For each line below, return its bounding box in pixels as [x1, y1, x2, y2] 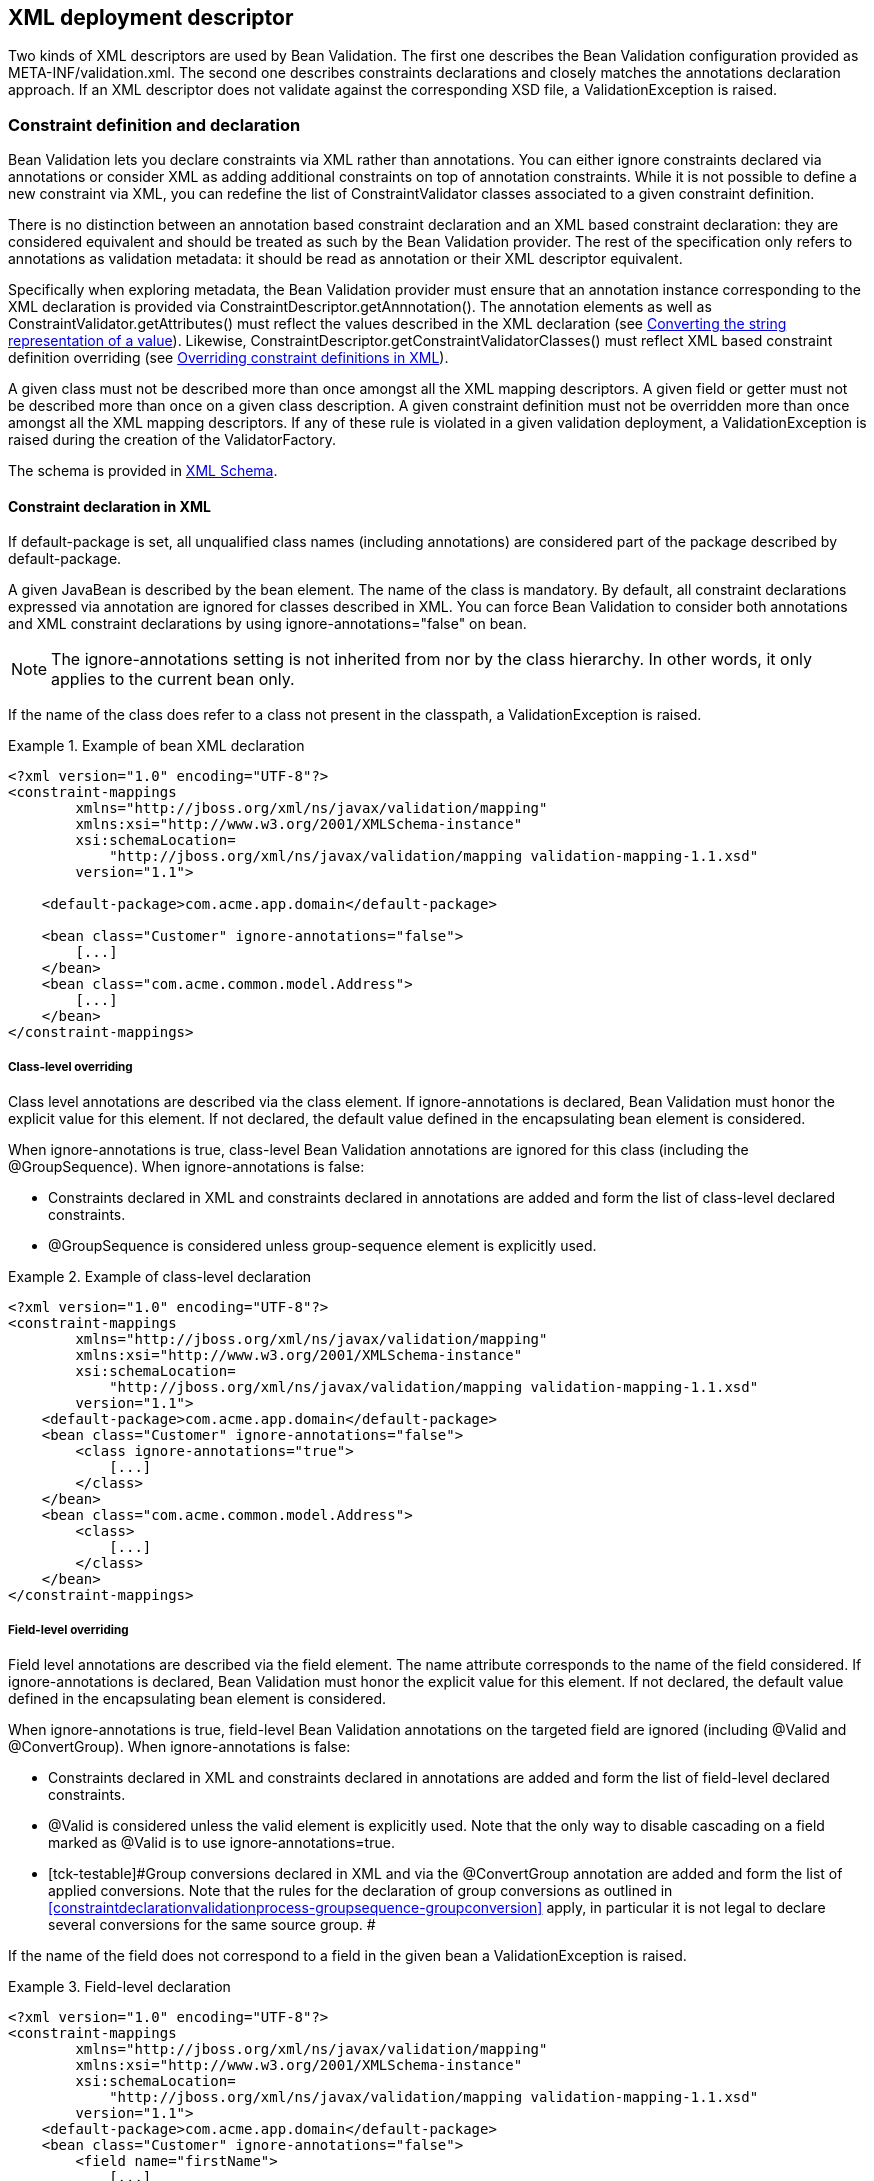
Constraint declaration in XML [8, 497, 211, 515]
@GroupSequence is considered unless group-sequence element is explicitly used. [48, 1237, 597, 1255]
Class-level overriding [8, 1059, 133, 1074]
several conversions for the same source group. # [48, 1915, 376, 1933]
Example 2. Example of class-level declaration [8, 1268, 312, 1286]
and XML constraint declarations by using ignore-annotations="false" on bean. [8, 615, 527, 633]
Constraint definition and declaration [8, 114, 301, 135]
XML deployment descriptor [8, 5, 294, 30]
